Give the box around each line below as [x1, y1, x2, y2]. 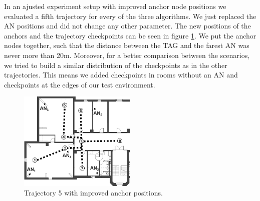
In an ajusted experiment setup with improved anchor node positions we [4, 1, 226, 11]
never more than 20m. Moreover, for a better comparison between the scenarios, [4, 49, 250, 60]
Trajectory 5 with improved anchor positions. [24, 187, 163, 198]
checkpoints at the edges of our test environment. [4, 79, 155, 89]
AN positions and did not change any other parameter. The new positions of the [4, 20, 251, 31]
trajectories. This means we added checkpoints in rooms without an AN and [4, 69, 238, 80]
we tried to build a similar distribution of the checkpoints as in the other [4, 59, 227, 70]
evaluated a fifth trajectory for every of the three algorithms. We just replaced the [4, 10, 256, 21]
